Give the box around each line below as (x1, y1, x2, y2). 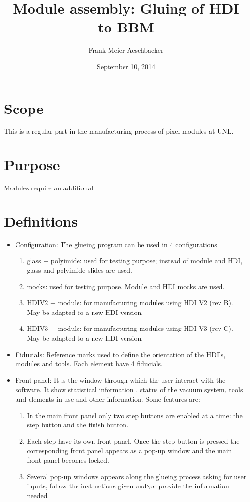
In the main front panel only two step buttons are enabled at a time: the (27, 410, 243, 420)
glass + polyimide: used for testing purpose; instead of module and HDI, (27, 255, 243, 266)
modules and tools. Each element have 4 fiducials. (15, 359, 163, 369)
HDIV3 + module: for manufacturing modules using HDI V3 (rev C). (27, 323, 233, 333)
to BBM (98, 17, 154, 37)
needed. (27, 490, 49, 500)
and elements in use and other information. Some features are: (15, 394, 200, 404)
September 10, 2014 (97, 61, 155, 71)
